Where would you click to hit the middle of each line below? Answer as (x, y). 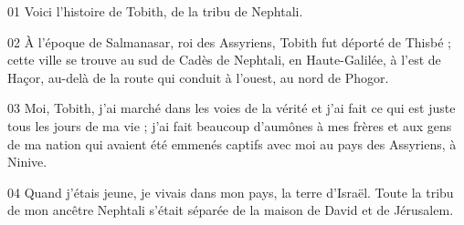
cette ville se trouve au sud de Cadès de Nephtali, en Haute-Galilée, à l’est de (224, 60)
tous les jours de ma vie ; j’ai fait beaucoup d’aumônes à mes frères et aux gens (230, 125)
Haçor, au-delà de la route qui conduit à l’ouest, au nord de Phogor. (198, 77)
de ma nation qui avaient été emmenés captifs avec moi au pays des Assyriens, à (232, 143)
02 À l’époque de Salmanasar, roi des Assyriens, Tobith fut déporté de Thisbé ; (229, 41)
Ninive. (27, 162)
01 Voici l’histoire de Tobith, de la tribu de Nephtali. (155, 11)
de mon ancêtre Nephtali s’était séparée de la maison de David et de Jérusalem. (231, 210)
